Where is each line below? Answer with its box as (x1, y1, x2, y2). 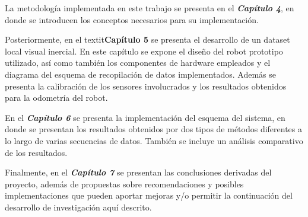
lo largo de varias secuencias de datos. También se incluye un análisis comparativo (5, 134, 303, 146)
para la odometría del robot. (5, 91, 108, 104)
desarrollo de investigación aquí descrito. (5, 200, 152, 213)
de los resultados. (5, 146, 68, 158)
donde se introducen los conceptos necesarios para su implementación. (5, 13, 259, 25)
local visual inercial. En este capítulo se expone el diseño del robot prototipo (5, 44, 283, 57)
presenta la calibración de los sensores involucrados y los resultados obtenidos (5, 79, 287, 92)
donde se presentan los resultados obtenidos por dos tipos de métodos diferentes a (5, 123, 303, 135)
